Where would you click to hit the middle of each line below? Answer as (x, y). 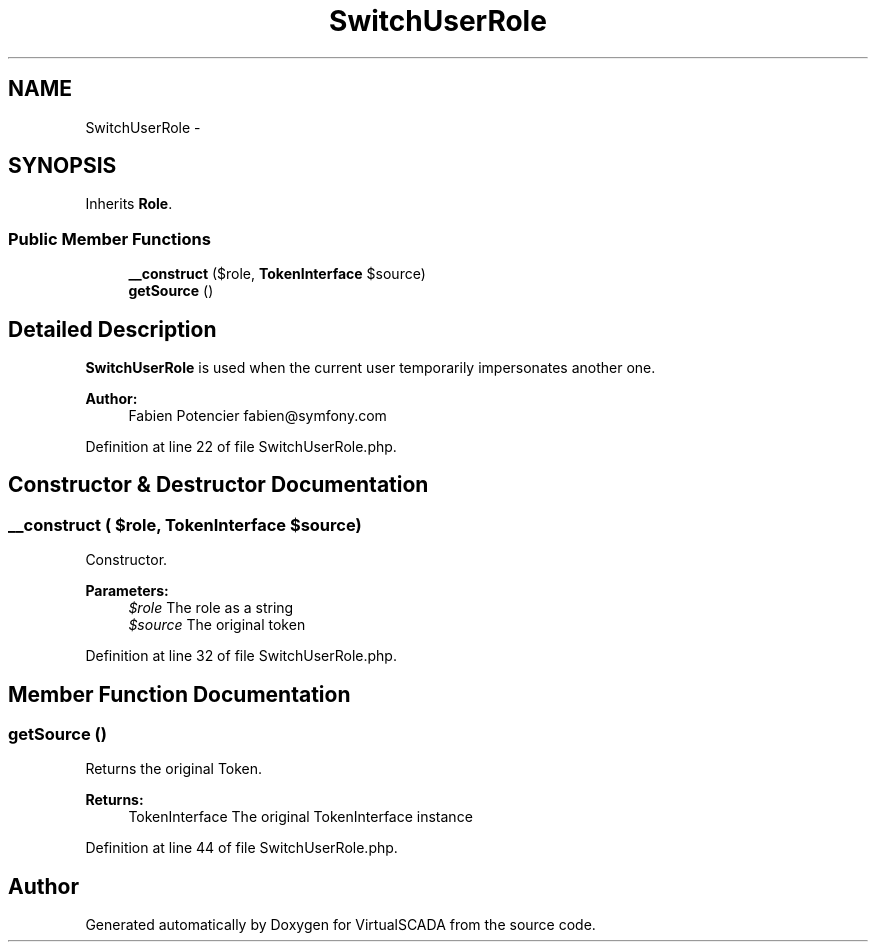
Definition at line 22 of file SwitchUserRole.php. (241, 447)
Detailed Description (112, 329)
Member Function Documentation (179, 694)
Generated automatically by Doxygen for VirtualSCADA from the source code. (340, 925)
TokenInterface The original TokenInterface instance (300, 817)
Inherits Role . (129, 204)
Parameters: (127, 591)
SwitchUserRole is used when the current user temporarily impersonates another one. (370, 368)
